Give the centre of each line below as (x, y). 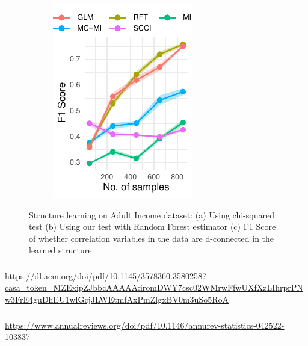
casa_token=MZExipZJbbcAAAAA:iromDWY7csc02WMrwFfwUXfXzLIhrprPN (154, 287)
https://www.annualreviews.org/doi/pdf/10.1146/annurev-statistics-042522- (145, 325)
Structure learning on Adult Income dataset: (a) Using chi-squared (152, 215)
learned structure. (62, 250)
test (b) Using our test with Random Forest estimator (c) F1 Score (152, 227)
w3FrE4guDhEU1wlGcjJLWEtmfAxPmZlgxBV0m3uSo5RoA (117, 299)
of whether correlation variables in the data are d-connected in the (152, 238)
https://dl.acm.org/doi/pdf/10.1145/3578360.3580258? (106, 275)
